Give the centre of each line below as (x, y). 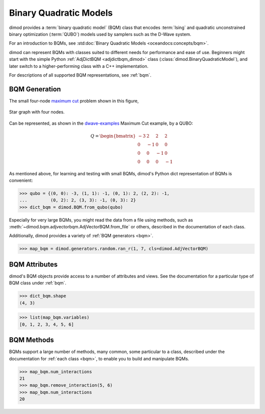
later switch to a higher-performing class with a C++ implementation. (79, 66)
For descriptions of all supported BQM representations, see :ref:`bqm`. (80, 75)
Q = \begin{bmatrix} (113, 136)
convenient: (21, 180)
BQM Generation (35, 89)
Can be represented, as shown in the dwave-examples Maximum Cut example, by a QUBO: (101, 123)
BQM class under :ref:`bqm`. (38, 283)
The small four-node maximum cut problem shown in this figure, (74, 101)
